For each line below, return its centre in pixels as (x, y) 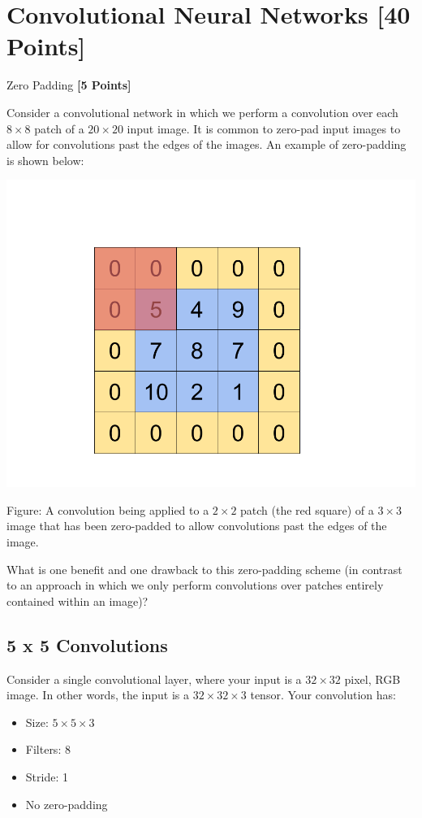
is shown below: (45, 160)
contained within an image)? (78, 600)
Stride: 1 (47, 777)
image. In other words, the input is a (98, 695)
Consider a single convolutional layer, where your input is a (154, 679)
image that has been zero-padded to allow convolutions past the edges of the (197, 526)
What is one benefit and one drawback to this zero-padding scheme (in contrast (205, 569)
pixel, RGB (372, 679)
